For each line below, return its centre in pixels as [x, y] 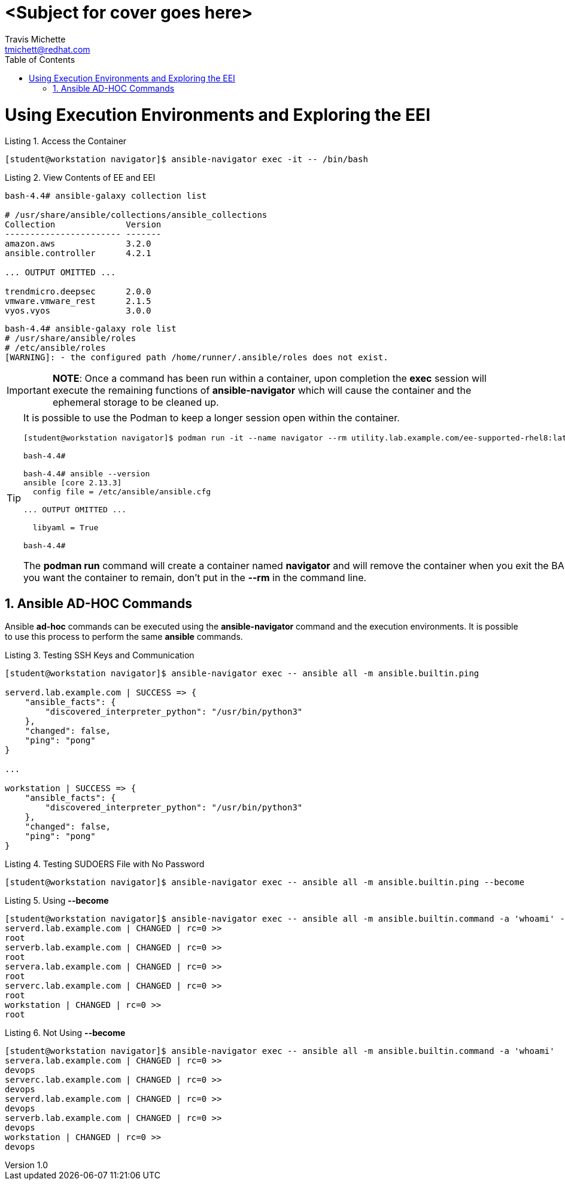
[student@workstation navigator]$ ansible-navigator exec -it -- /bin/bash [186, 159]
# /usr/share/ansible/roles [71, 338]
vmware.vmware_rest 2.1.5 [78, 301]
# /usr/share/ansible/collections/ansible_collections [136, 215]
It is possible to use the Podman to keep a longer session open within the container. [212, 418]
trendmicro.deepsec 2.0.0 [78, 292]
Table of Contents [40, 59]
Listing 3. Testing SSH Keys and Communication [100, 655]
